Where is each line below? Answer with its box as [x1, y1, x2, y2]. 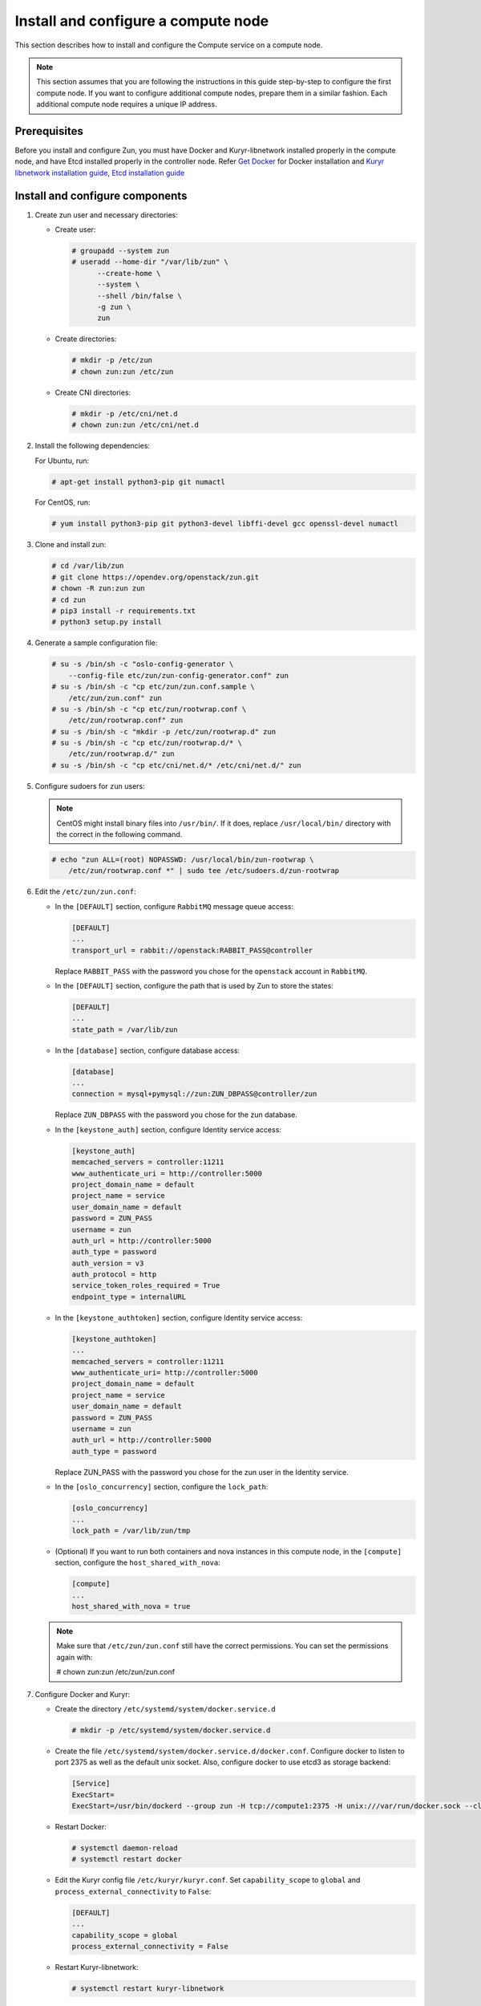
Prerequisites [14, 124, 83, 138]
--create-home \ [97, 269, 161, 278]
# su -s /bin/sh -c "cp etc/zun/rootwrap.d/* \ [51, 738, 242, 748]
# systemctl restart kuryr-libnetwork [71, 1984, 224, 1993]
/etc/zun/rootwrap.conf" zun [68, 716, 184, 725]
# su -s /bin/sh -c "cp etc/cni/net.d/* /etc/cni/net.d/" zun [51, 761, 301, 770]
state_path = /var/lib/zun [71, 1025, 178, 1034]
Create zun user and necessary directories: [34, 209, 178, 220]
